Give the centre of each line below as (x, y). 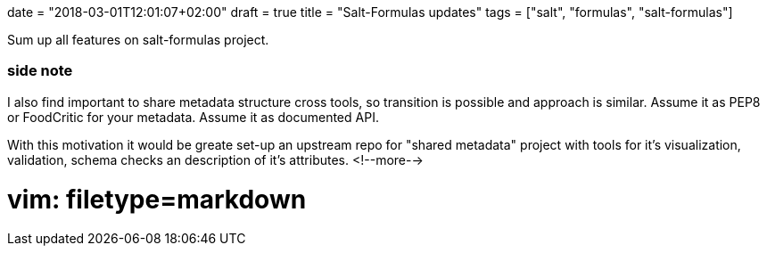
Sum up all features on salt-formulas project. (138, 40)
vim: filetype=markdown (157, 199)
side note (40, 71)
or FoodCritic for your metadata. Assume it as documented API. (193, 117)
